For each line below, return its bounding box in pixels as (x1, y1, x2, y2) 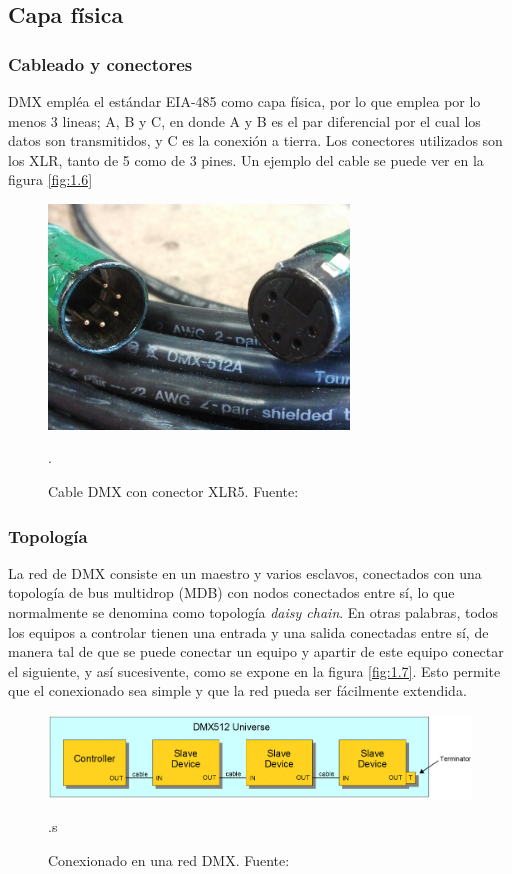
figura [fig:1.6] (8, 169, 93, 190)
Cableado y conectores (8, 51, 193, 76)
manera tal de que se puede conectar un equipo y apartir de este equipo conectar (8, 641, 504, 662)
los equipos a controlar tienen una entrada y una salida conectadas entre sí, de (8, 621, 489, 642)
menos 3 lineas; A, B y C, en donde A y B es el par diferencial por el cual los (8, 110, 481, 131)
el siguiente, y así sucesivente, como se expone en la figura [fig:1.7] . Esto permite (8, 660, 501, 681)
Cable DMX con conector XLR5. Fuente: (48, 481, 299, 502)
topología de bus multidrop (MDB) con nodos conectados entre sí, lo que (8, 582, 455, 603)
